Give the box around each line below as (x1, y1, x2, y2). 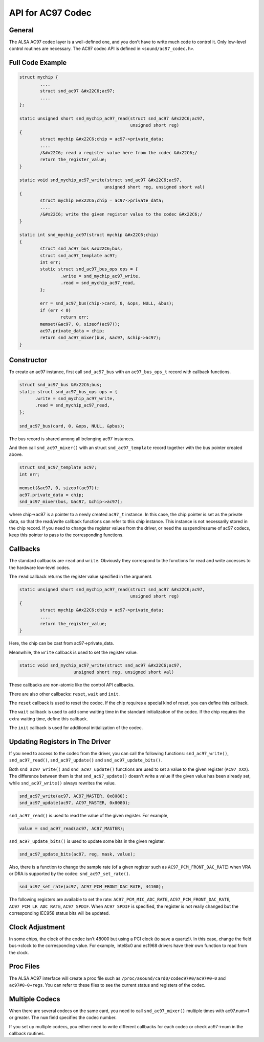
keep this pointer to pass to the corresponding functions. (9, 532, 124, 538)
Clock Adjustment (9, 923, 66, 931)
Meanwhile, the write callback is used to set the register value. (9, 649, 138, 655)
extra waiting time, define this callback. (9, 715, 88, 722)
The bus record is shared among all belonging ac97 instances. (9, 436, 134, 442)
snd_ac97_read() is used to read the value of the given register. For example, (9, 812, 169, 818)
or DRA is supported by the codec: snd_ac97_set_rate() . (9, 871, 131, 876)
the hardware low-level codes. (9, 565, 70, 570)
